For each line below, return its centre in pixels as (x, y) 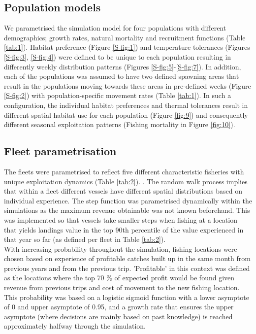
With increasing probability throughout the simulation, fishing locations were (121, 249)
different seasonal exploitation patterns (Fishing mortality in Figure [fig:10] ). (120, 124)
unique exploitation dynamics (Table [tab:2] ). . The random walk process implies (126, 181)
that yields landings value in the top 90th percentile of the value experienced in (124, 229)
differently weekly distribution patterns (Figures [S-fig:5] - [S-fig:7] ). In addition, (123, 66)
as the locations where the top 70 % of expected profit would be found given (119, 278)
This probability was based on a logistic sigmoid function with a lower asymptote (127, 297)
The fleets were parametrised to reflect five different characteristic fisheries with (124, 171)
